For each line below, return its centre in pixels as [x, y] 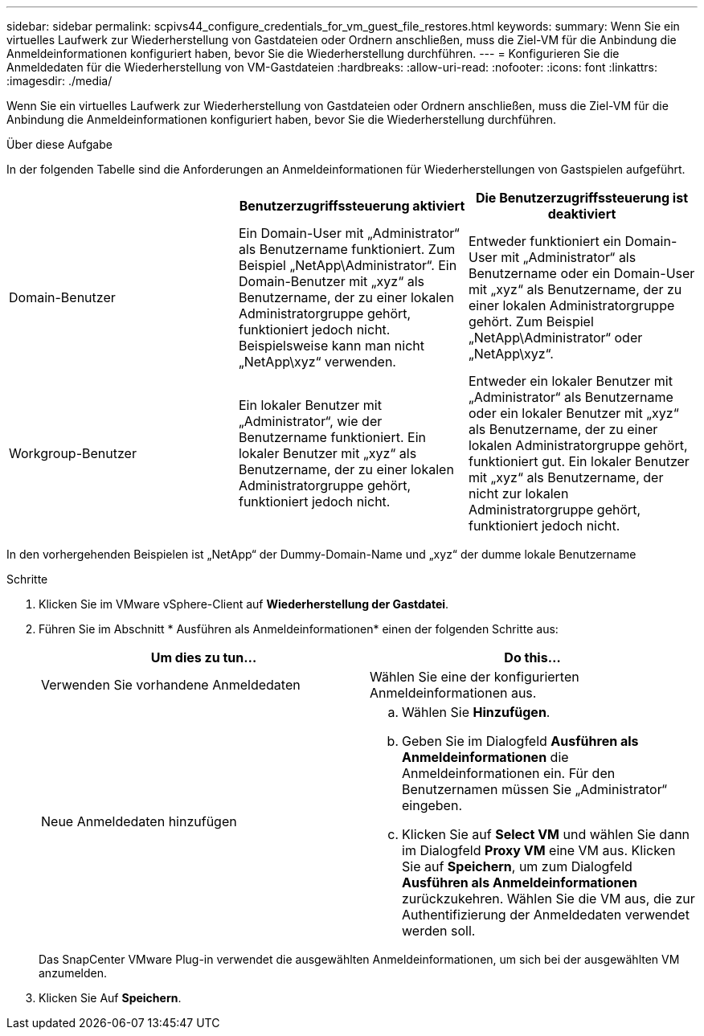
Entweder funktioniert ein [544, 241]
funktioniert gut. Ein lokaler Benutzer [579, 461]
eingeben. [432, 805]
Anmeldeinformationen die [485, 757]
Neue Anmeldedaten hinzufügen [139, 821]
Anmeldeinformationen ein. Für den [509, 773]
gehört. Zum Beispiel [531, 321]
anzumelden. [73, 973]
